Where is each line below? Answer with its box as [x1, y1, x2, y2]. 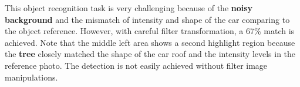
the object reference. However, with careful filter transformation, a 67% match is [5, 25, 295, 37]
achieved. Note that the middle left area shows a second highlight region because [5, 36, 295, 48]
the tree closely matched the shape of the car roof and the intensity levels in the [5, 48, 296, 60]
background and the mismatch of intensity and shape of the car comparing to [5, 13, 290, 25]
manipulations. [5, 71, 58, 83]
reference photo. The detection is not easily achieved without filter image [5, 59, 268, 71]
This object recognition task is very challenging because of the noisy [5, 2, 253, 14]
